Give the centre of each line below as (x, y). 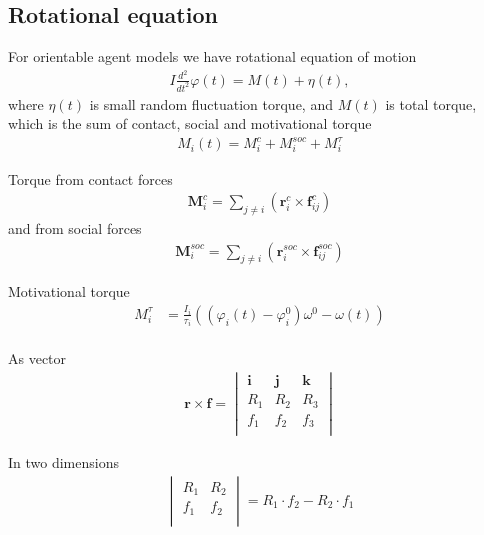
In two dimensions (63, 462)
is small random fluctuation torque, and (211, 103)
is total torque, (431, 103)
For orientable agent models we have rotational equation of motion (212, 56)
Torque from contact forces (90, 178)
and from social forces (75, 227)
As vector (37, 358)
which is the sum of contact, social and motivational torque (190, 123)
